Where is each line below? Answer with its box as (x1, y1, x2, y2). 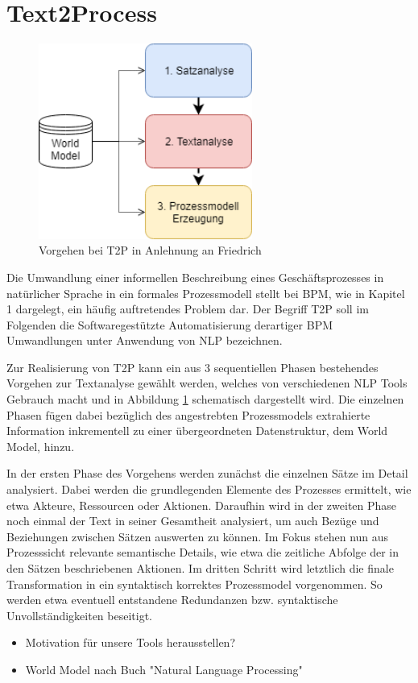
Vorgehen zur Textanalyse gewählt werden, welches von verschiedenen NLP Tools (6, 375, 408, 391)
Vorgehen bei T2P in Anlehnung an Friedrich (39, 242, 262, 259)
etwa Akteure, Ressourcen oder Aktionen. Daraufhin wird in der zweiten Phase (6, 496, 397, 513)
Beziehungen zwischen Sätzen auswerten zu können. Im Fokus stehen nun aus (6, 528, 389, 544)
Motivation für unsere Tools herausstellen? (25, 634, 236, 651)
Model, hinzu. (6, 437, 75, 454)
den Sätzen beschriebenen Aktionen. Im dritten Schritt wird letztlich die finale (6, 560, 394, 576)
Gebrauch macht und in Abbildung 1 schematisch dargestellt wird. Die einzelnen (6, 391, 404, 408)
